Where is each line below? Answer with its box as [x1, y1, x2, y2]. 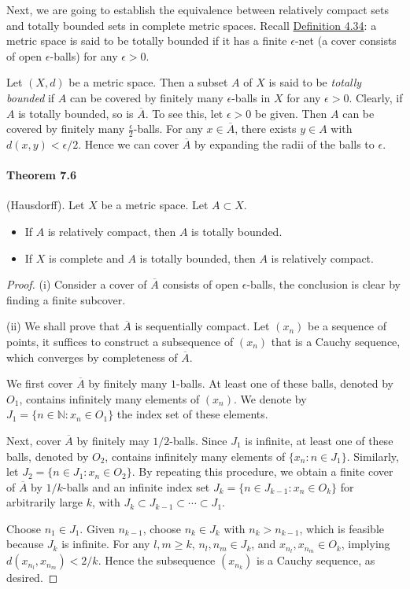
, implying [341, 536, 390, 552]
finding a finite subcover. [6, 291, 126, 307]
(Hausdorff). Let [6, 197, 85, 213]
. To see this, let [145, 105, 223, 121]
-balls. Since [169, 432, 227, 448]
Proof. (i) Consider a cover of [6, 276, 147, 293]
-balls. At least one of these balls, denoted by [176, 375, 394, 392]
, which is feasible [299, 520, 384, 536]
